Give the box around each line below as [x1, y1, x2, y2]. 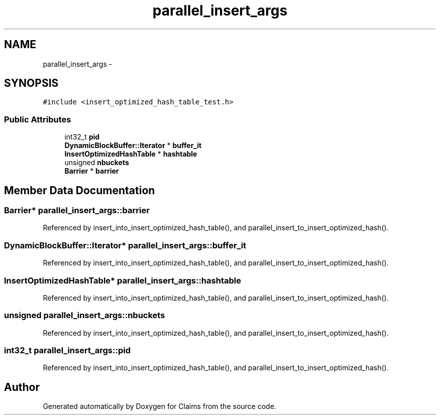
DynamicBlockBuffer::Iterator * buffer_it [64, 141, 202, 150]
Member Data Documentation [4, 184, 155, 197]
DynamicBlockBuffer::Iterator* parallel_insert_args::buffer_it [4, 240, 247, 250]
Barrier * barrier [64, 167, 119, 176]
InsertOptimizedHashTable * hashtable [64, 150, 197, 159]
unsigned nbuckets [64, 158, 129, 167]
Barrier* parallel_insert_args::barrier [4, 205, 150, 216]
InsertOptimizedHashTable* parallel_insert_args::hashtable [4, 275, 241, 286]
